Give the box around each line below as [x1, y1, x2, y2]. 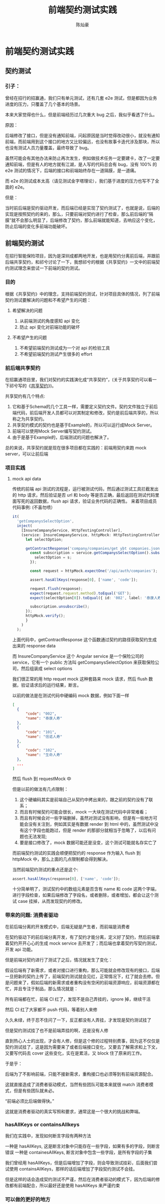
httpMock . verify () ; [25, 614, 65, 618]
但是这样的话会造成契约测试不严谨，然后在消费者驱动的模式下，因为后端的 [5, 1176, 156, 1182]
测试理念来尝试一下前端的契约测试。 [9, 265, 82, 271]
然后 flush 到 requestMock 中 [12, 776, 71, 782]
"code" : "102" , [25, 748, 57, 753]
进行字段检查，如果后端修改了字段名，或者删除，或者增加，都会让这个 [12, 892, 155, 898]
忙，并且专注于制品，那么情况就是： [5, 986, 79, 991]
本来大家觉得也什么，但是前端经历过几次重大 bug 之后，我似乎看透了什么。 [5, 112, 158, 117]
